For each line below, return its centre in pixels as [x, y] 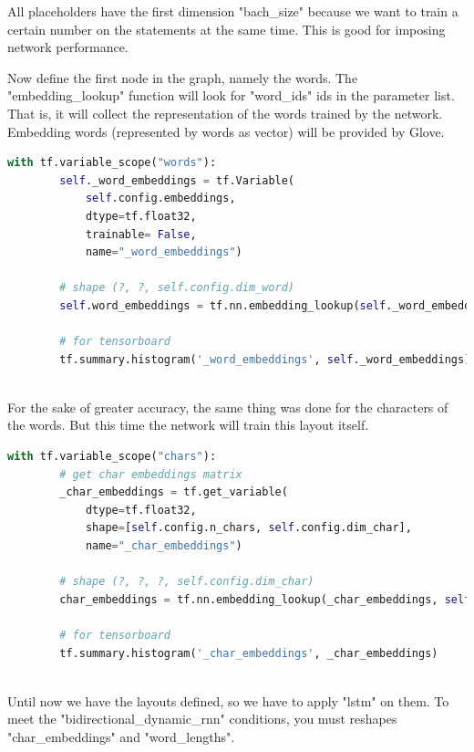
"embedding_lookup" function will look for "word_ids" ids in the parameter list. [231, 95]
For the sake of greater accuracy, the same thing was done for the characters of [228, 407]
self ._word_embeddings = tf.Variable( [177, 180]
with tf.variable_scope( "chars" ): [112, 457]
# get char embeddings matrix [151, 474]
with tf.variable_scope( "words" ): [112, 163]
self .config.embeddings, [160, 198]
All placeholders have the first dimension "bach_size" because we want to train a [233, 11]
